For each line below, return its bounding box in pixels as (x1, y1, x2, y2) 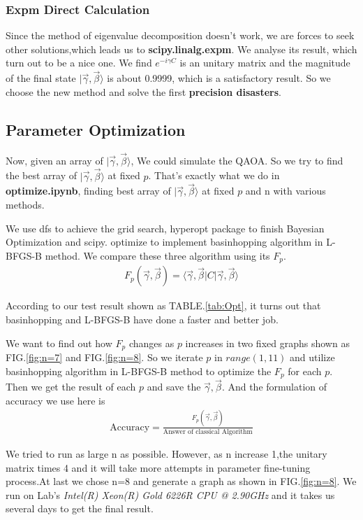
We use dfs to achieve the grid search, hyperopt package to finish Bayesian (6, 220, 325, 235)
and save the (147, 379, 201, 394)
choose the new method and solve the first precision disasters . (6, 84, 281, 99)
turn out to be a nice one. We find (6, 55, 152, 70)
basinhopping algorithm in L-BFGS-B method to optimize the (6, 363, 272, 378)
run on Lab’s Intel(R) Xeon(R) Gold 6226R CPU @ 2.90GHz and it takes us (6, 487, 335, 502)
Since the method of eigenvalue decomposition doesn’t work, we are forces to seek (6, 28, 355, 43)
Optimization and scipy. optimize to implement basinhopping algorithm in (6, 234, 323, 249)
